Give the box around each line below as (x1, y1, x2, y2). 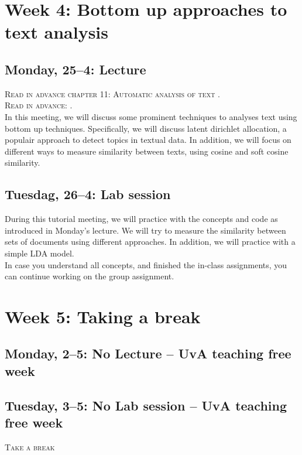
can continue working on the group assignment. (5, 270, 174, 282)
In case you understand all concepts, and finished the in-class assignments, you (5, 258, 287, 271)
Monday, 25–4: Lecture (5, 60, 146, 78)
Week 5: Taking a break (5, 304, 201, 328)
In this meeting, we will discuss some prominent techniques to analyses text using (5, 110, 297, 122)
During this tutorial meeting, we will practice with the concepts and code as (5, 213, 278, 225)
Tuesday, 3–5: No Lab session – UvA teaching (5, 396, 287, 414)
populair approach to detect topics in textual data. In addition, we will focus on (5, 134, 291, 146)
